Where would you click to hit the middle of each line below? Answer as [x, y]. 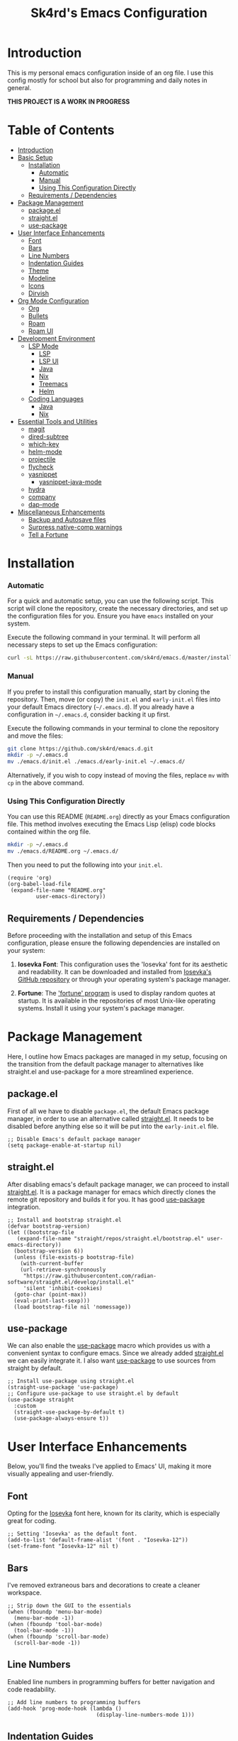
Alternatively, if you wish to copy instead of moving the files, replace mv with [118, 775]
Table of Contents [61, 130]
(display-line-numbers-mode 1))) [145, 1715]
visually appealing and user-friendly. [61, 1474]
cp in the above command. [46, 783]
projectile [42, 459]
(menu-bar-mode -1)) [44, 1618]
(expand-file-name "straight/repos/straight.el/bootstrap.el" [110, 1238]
